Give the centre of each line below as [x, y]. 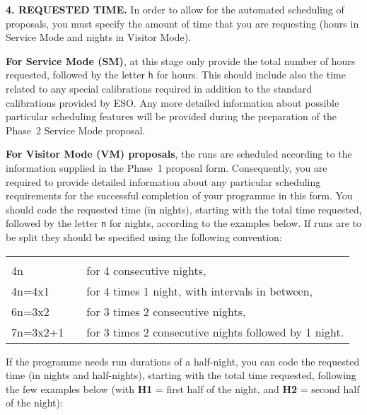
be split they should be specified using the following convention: [144, 237]
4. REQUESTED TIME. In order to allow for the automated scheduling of [175, 9]
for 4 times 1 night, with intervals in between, [200, 291]
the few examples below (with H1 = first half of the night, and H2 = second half [183, 388]
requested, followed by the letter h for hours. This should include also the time [176, 75]
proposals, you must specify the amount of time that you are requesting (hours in [182, 23]
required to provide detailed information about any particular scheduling [163, 181]
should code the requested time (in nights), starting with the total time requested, [184, 209]
